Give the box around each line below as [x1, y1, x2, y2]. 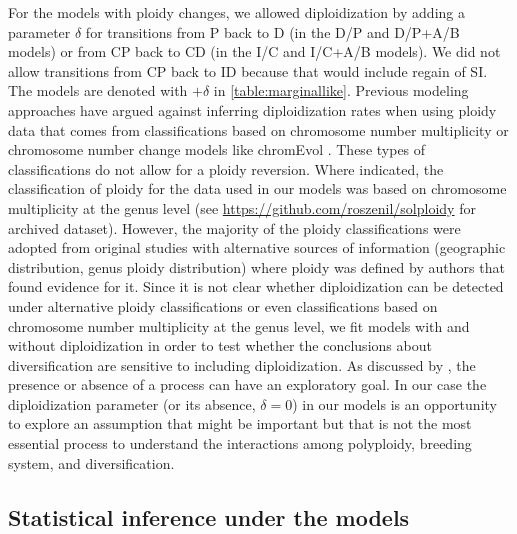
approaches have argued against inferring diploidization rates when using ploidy [8, 99, 497, 120]
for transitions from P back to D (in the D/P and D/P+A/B [85, 21, 460, 42]
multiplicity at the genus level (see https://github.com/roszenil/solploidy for [8, 197, 476, 218]
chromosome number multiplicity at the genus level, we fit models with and [8, 315, 470, 336]
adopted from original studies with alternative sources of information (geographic [8, 237, 506, 258]
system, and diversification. [8, 452, 175, 473]
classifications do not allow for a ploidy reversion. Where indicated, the [8, 158, 444, 179]
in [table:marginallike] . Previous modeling [213, 80, 469, 101]
